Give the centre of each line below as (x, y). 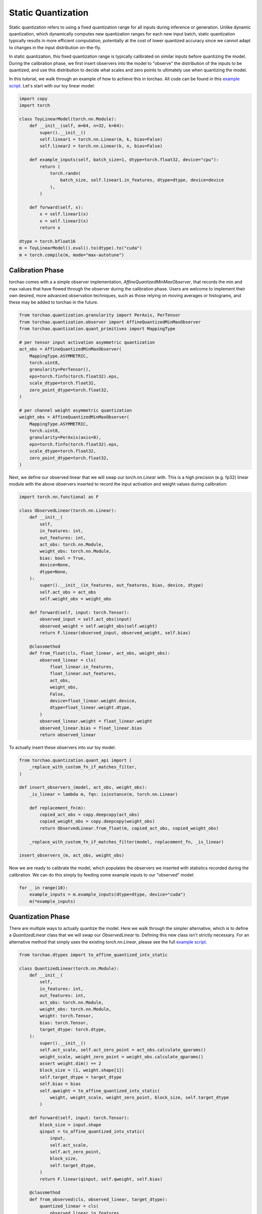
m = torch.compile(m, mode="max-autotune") (72, 255)
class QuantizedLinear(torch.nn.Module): (69, 968)
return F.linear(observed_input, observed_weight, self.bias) (115, 633)
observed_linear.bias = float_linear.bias (91, 728)
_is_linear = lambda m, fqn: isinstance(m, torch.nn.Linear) (104, 794)
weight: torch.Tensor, (67, 1016)
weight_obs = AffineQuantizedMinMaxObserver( (74, 417)
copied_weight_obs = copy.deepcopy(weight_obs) (97, 821)
